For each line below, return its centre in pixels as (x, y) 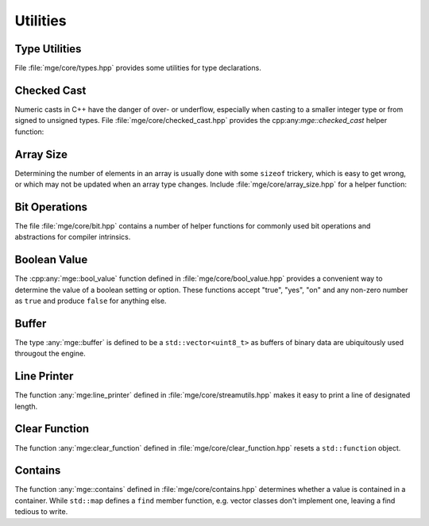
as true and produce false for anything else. (91, 301)
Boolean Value (51, 260)
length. (26, 406)
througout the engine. (50, 354)
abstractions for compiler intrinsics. (73, 237)
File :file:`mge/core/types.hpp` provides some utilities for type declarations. (138, 68)
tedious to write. (41, 512)
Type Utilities (48, 49)
